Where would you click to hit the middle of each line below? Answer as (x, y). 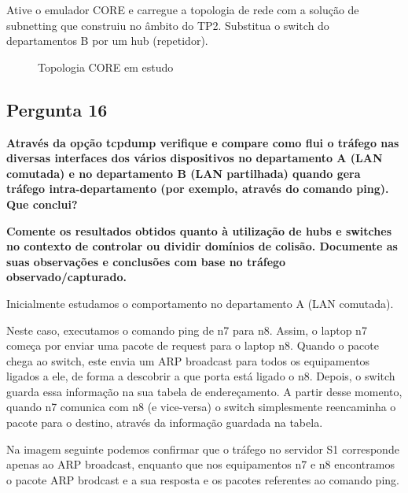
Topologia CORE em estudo (106, 67)
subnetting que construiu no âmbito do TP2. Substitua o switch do (168, 25)
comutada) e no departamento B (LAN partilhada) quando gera (184, 173)
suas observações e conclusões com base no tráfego (146, 261)
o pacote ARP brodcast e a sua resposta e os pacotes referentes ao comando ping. (203, 479)
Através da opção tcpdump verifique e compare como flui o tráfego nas (203, 142)
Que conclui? (42, 204)
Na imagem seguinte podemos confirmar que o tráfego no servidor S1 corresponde (203, 449)
